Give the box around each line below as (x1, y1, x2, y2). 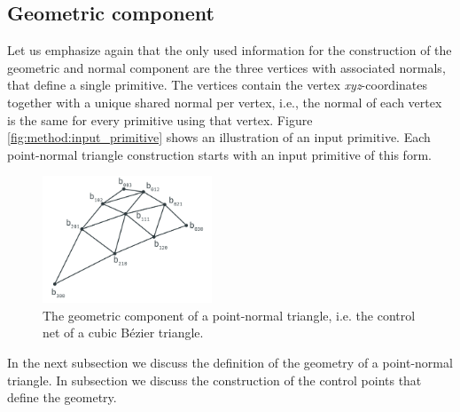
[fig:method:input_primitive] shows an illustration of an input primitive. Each (7, 128, 431, 147)
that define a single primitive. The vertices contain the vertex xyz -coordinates (7, 75, 428, 94)
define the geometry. (7, 388, 117, 407)
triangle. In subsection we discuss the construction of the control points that (7, 370, 422, 389)
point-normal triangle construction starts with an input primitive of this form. (7, 145, 432, 163)
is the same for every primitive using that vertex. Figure (7, 110, 313, 129)
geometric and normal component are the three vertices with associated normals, (7, 58, 446, 76)
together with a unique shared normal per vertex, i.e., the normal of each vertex (7, 92, 442, 111)
